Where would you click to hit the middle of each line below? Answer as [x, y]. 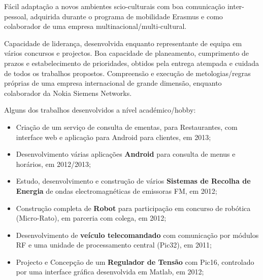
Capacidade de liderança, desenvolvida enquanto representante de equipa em [123, 43]
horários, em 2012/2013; [53, 164]
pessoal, [16, 16]
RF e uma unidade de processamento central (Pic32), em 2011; [114, 245]
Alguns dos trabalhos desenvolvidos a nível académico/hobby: [100, 110]
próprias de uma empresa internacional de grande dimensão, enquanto [113, 83]
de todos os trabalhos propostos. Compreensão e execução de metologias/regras [127, 73]
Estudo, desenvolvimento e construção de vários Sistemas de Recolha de [133, 181]
